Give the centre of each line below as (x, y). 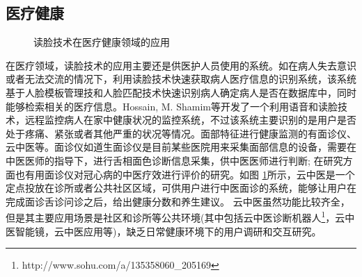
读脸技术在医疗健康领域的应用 (102, 42)
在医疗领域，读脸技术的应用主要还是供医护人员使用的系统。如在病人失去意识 (181, 65)
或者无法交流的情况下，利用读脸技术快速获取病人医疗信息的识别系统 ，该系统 (181, 79)
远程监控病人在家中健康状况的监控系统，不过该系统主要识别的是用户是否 (190, 120)
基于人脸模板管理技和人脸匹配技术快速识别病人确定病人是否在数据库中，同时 (181, 92)
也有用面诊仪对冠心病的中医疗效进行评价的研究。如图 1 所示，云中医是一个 (185, 174)
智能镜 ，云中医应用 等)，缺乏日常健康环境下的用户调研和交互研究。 (168, 231)
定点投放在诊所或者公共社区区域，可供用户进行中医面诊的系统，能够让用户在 (181, 188)
